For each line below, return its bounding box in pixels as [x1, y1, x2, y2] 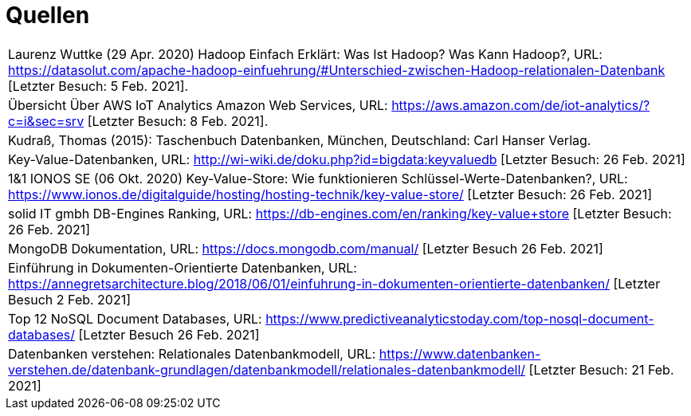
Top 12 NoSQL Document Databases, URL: [8, 310, 262, 327]
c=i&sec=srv [8, 112, 84, 129]
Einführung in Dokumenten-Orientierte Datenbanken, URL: [8, 259, 357, 276]
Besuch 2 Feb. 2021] [8, 291, 132, 308]
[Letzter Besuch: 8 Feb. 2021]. [87, 112, 269, 129]
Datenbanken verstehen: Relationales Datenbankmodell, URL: [8, 345, 376, 362]
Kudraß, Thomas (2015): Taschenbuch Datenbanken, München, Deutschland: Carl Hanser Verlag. [8, 131, 591, 148]
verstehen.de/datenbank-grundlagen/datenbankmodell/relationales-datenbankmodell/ [8, 361, 526, 378]
